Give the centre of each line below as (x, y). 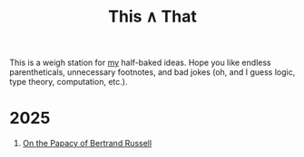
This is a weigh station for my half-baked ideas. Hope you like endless (140, 63)
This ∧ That (152, 17)
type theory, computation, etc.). (69, 82)
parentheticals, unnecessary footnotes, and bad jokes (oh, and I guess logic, (152, 72)
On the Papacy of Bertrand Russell (87, 143)
